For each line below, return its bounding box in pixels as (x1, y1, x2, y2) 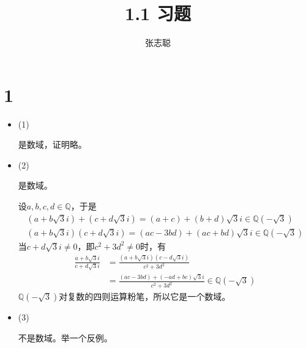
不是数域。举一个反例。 (18, 331, 113, 344)
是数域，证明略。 (18, 138, 87, 151)
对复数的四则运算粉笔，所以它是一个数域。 (59, 290, 231, 303)
